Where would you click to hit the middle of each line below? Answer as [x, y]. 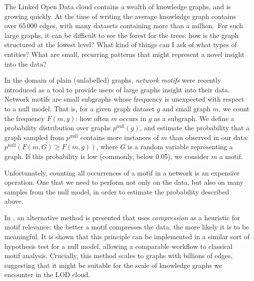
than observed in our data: [209, 137]
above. [14, 201]
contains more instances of [120, 137]
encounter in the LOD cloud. [47, 274]
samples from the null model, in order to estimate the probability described [117, 191]
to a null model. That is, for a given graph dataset [80, 108]
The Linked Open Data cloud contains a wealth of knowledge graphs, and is [118, 6]
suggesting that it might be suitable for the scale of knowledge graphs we [113, 265]
